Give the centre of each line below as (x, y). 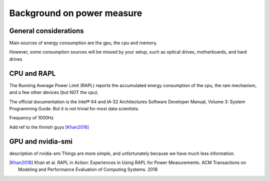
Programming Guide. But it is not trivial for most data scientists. (74, 108)
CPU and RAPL (32, 73)
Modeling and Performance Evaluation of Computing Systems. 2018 (88, 169)
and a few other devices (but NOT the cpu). (54, 92)
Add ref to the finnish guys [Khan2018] (49, 127)
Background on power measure (76, 13)
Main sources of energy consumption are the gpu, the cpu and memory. (83, 43)
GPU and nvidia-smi (41, 141)
